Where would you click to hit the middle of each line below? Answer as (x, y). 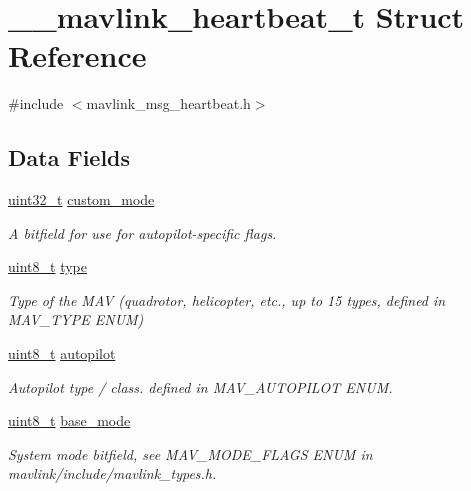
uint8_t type (47, 266)
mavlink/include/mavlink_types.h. (112, 473)
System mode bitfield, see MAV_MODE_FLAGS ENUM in (190, 453)
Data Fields (69, 157)
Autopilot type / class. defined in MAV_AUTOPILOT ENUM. (200, 386)
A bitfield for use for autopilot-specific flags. (142, 232)
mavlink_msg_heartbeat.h (168, 103)
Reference (77, 55)
